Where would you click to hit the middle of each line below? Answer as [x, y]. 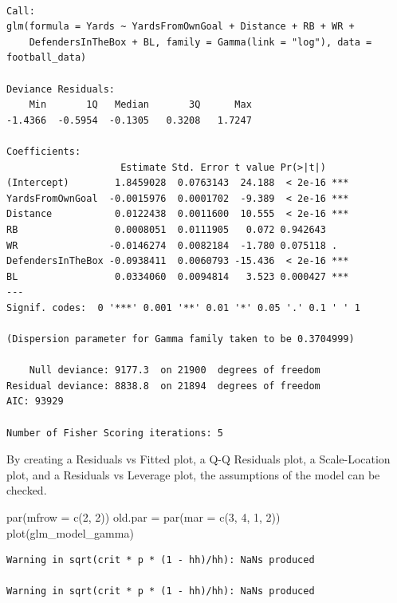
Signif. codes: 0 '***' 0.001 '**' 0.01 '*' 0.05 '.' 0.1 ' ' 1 [183, 307]
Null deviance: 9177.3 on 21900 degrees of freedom [175, 370]
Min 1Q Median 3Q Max [140, 105]
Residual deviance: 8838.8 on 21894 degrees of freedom [163, 386]
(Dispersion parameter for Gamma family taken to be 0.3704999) [181, 339]
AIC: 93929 [35, 402]
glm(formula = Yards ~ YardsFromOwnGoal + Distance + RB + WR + [181, 27]
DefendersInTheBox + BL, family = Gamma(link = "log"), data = [200, 42]
